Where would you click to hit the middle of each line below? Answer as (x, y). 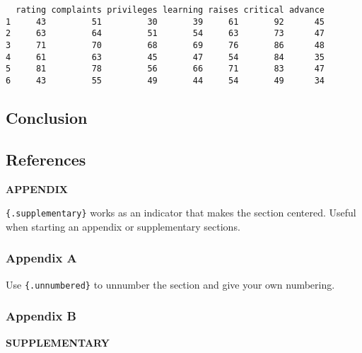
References (46, 159)
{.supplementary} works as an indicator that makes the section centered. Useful (181, 213)
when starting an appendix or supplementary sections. (123, 226)
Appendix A (41, 258)
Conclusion (47, 117)
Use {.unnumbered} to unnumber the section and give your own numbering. (170, 284)
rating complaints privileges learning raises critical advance (170, 10)
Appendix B (41, 316)
